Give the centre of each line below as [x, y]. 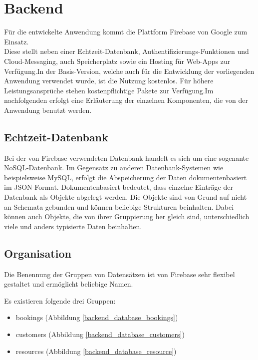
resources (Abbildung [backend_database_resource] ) [96, 351]
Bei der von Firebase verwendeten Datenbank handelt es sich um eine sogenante [127, 158]
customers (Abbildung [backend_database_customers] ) [100, 334]
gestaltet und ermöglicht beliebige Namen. [69, 284]
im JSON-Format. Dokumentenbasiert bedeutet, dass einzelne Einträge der [119, 187]
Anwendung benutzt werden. [48, 110]
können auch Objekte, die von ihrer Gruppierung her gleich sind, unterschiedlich [127, 216]
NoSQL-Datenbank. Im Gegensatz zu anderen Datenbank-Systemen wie [114, 168]
